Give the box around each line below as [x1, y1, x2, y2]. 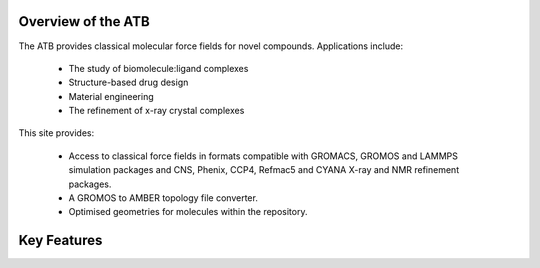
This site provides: [18, 127, 95, 139]
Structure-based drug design [68, 76, 189, 89]
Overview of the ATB [18, 13, 150, 30]
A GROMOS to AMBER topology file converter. [68, 192, 259, 204]
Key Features [18, 232, 103, 249]
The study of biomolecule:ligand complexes [68, 62, 249, 74]
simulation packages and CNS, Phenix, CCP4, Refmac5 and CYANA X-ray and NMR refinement [68, 164, 460, 176]
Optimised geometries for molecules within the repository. [68, 206, 308, 218]
